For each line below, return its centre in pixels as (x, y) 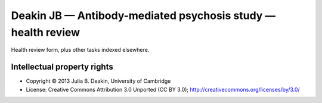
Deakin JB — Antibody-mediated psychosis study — (143, 15)
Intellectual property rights (62, 67)
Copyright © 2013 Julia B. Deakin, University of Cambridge (98, 81)
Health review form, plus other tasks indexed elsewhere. (80, 50)
